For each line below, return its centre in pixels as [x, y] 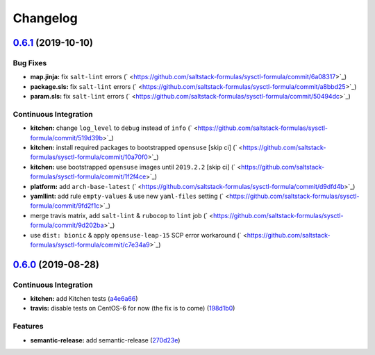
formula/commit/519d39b [67, 138]
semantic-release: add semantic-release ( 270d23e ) [105, 340]
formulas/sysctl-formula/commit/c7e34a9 [90, 245]
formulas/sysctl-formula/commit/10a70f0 [89, 157]
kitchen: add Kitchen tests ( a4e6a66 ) [84, 299]
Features [28, 327]
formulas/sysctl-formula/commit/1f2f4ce [88, 176]
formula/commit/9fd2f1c [65, 206]
